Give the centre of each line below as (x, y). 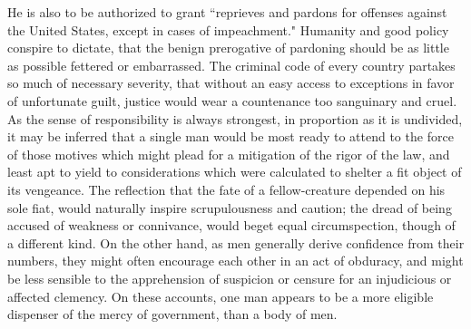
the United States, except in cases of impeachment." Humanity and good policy (228, 29)
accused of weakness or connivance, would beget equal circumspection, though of (231, 225)
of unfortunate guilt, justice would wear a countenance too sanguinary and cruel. (232, 100)
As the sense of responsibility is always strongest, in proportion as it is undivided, (235, 118)
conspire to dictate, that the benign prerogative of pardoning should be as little (228, 48)
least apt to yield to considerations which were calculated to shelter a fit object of (235, 172)
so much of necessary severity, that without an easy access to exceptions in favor (231, 83)
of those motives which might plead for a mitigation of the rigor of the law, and (229, 154)
